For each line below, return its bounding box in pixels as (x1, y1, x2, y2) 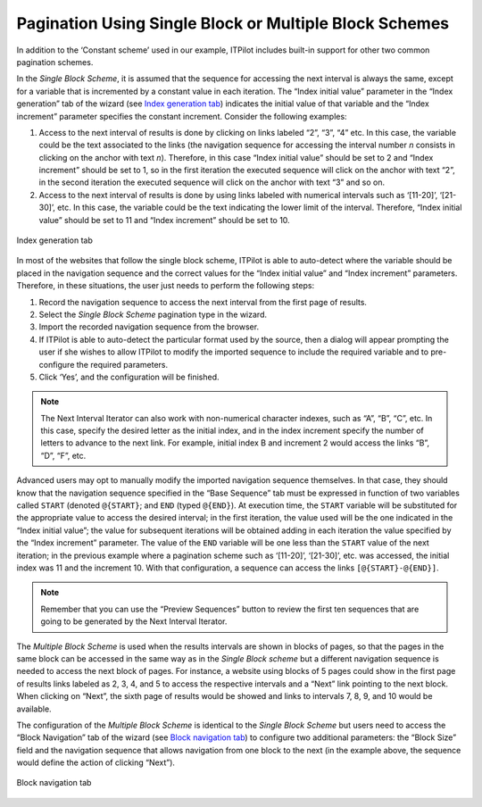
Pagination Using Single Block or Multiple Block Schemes (16, 13, 450, 33)
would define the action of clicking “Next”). (16, 757, 176, 768)
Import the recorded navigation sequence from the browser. (38, 321, 259, 332)
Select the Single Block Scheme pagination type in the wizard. (38, 309, 268, 320)
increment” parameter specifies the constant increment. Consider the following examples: (16, 111, 347, 121)
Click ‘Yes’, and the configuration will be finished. (38, 371, 220, 382)
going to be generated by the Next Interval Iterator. (40, 616, 228, 627)
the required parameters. (76, 359, 169, 370)
